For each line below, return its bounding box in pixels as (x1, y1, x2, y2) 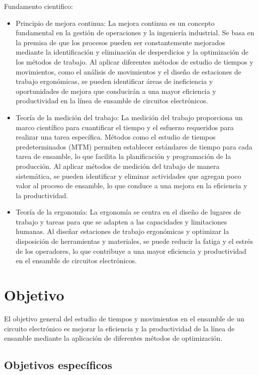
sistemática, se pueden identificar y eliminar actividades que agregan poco (15, 170, 241, 181)
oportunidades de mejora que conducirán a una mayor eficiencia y (15, 85, 216, 96)
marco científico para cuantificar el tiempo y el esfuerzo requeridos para (15, 122, 234, 132)
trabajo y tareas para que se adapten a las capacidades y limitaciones (15, 216, 227, 226)
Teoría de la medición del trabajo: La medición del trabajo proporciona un (15, 112, 243, 122)
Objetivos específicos (4, 357, 112, 373)
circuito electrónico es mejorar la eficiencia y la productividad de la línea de (4, 323, 235, 333)
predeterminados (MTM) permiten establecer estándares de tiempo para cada (15, 141, 253, 151)
